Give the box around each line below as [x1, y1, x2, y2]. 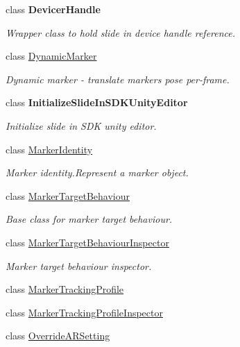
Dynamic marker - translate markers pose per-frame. [6, 71, 230, 86]
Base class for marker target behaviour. [6, 212, 173, 226]
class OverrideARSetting [6, 328, 110, 343]
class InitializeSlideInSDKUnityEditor [6, 95, 188, 110]
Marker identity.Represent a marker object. [6, 165, 189, 180]
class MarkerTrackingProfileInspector [6, 305, 163, 319]
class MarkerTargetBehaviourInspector [6, 235, 169, 249]
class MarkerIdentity [6, 142, 93, 156]
